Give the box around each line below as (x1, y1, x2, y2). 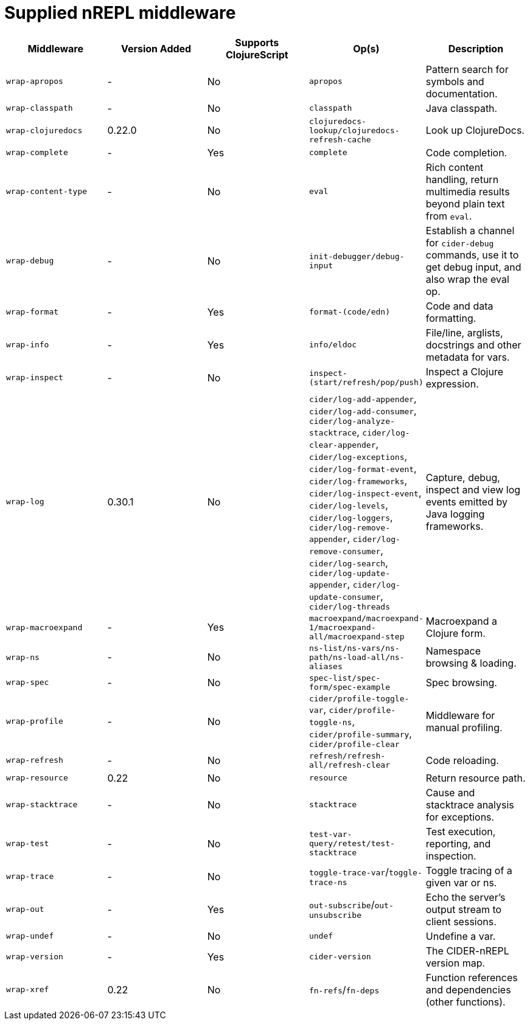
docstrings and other (425, 338, 521, 351)
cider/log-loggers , (309, 510, 393, 523)
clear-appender (309, 440, 376, 450)
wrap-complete (6, 148, 68, 158)
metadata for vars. (425, 350, 510, 363)
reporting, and (425, 837, 491, 850)
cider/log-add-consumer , (309, 404, 417, 417)
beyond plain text (425, 197, 505, 210)
